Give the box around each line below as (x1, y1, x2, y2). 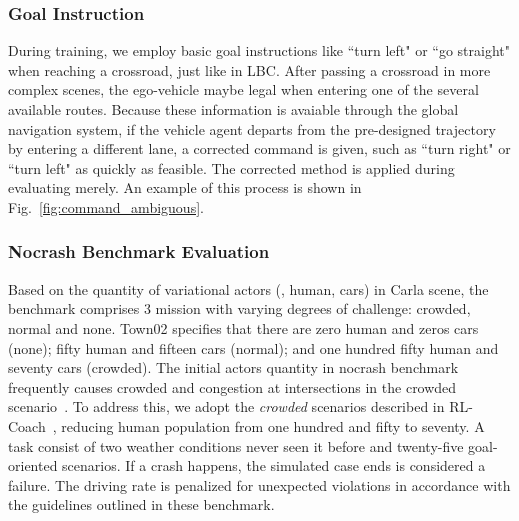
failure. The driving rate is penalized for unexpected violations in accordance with (8, 474, 511, 495)
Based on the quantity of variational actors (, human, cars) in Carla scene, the (8, 278, 489, 299)
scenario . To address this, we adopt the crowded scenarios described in (8, 396, 445, 417)
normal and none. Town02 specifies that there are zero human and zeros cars (8, 317, 479, 338)
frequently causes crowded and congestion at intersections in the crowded (8, 376, 457, 397)
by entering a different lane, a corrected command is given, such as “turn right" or (8, 138, 511, 159)
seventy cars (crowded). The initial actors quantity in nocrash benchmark (8, 357, 459, 378)
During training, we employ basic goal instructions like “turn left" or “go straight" (8, 40, 511, 61)
